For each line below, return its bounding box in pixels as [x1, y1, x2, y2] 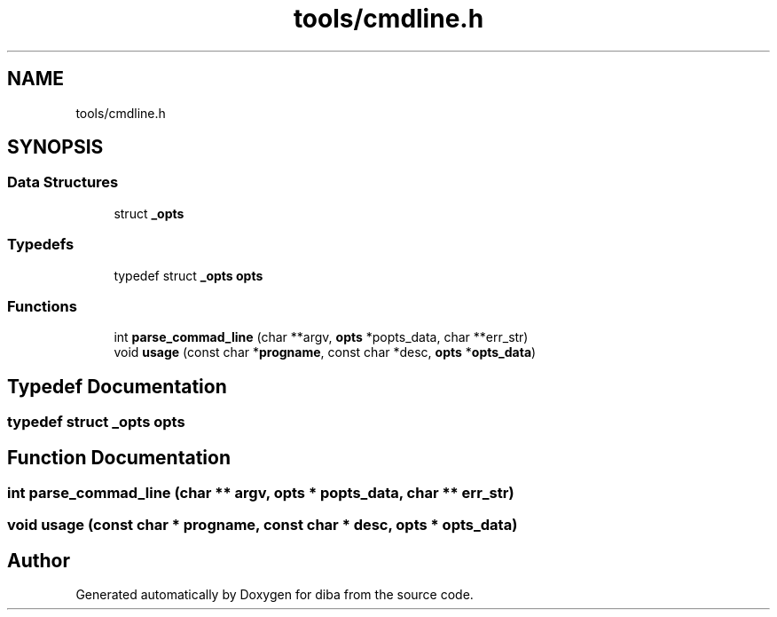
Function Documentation [7, 446, 231, 469]
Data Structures [7, 173, 119, 192]
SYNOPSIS [7, 136, 104, 159]
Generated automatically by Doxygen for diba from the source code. [75, 587, 474, 603]
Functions [7, 297, 77, 315]
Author [7, 549, 70, 572]
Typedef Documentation [7, 375, 227, 398]
